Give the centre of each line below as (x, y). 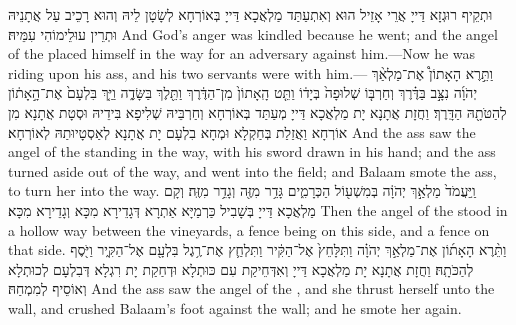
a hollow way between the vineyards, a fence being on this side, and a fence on (249, 229)
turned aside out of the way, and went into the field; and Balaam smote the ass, (252, 170)
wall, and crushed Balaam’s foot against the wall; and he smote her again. (235, 307)
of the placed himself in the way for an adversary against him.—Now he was (242, 53)
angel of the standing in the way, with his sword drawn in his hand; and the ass (252, 151)
